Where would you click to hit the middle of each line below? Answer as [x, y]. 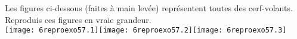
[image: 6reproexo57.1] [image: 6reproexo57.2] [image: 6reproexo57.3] [146, 30]
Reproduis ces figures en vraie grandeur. [78, 19]
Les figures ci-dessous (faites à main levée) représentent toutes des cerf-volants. [149, 8]
